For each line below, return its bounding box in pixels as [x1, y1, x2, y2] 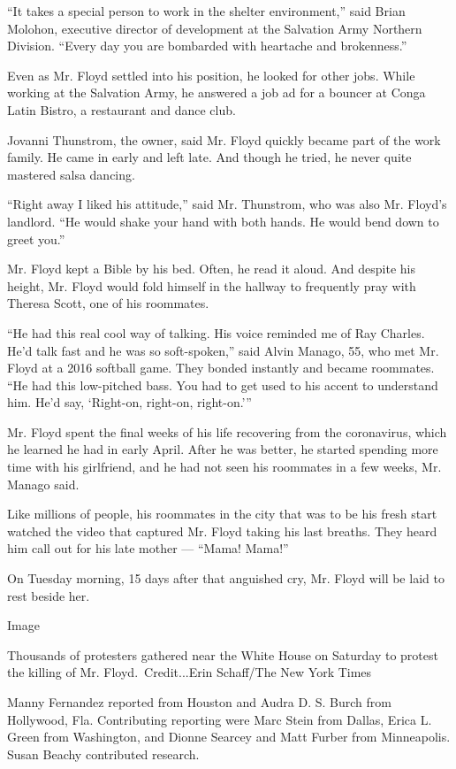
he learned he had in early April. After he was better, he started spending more [7, 440, 438, 458]
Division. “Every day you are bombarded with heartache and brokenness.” [7, 36, 407, 55]
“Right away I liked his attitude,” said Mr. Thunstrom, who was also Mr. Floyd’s [7, 195, 447, 213]
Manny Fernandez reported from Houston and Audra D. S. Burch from [7, 693, 391, 711]
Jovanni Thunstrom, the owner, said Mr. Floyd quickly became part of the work [7, 130, 441, 149]
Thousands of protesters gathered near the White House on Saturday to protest [7, 645, 438, 664]
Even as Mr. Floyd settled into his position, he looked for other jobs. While [7, 65, 415, 84]
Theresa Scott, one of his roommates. [7, 294, 209, 312]
